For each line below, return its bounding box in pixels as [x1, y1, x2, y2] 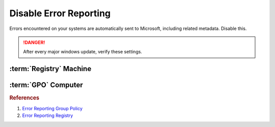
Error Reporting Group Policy [22, 105, 83, 111]
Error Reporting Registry [22, 112, 73, 118]
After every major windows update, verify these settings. [23, 49, 143, 55]
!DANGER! [23, 39, 45, 45]
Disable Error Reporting [9, 8, 111, 19]
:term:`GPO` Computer [9, 81, 84, 89]
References [9, 94, 40, 102]
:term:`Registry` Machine [9, 65, 92, 73]
